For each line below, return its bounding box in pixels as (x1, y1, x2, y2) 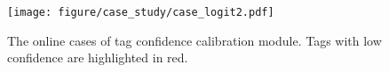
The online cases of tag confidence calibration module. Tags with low (7, 31, 382, 49)
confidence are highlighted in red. (7, 48, 188, 67)
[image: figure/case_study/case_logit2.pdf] (7, 6, 274, 18)
